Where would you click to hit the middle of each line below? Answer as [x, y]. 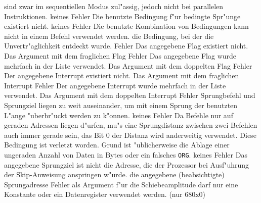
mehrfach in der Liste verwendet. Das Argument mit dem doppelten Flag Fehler [128, 65]
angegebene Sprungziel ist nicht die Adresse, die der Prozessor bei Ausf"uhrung [127, 164]
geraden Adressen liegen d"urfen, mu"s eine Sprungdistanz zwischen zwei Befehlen [131, 125]
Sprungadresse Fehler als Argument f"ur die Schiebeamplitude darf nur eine [121, 184]
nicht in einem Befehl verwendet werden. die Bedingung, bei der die [109, 36]
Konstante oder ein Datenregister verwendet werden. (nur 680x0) [105, 194]
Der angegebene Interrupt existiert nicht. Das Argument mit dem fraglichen [122, 75]
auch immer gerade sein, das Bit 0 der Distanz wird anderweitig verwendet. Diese [130, 135]
